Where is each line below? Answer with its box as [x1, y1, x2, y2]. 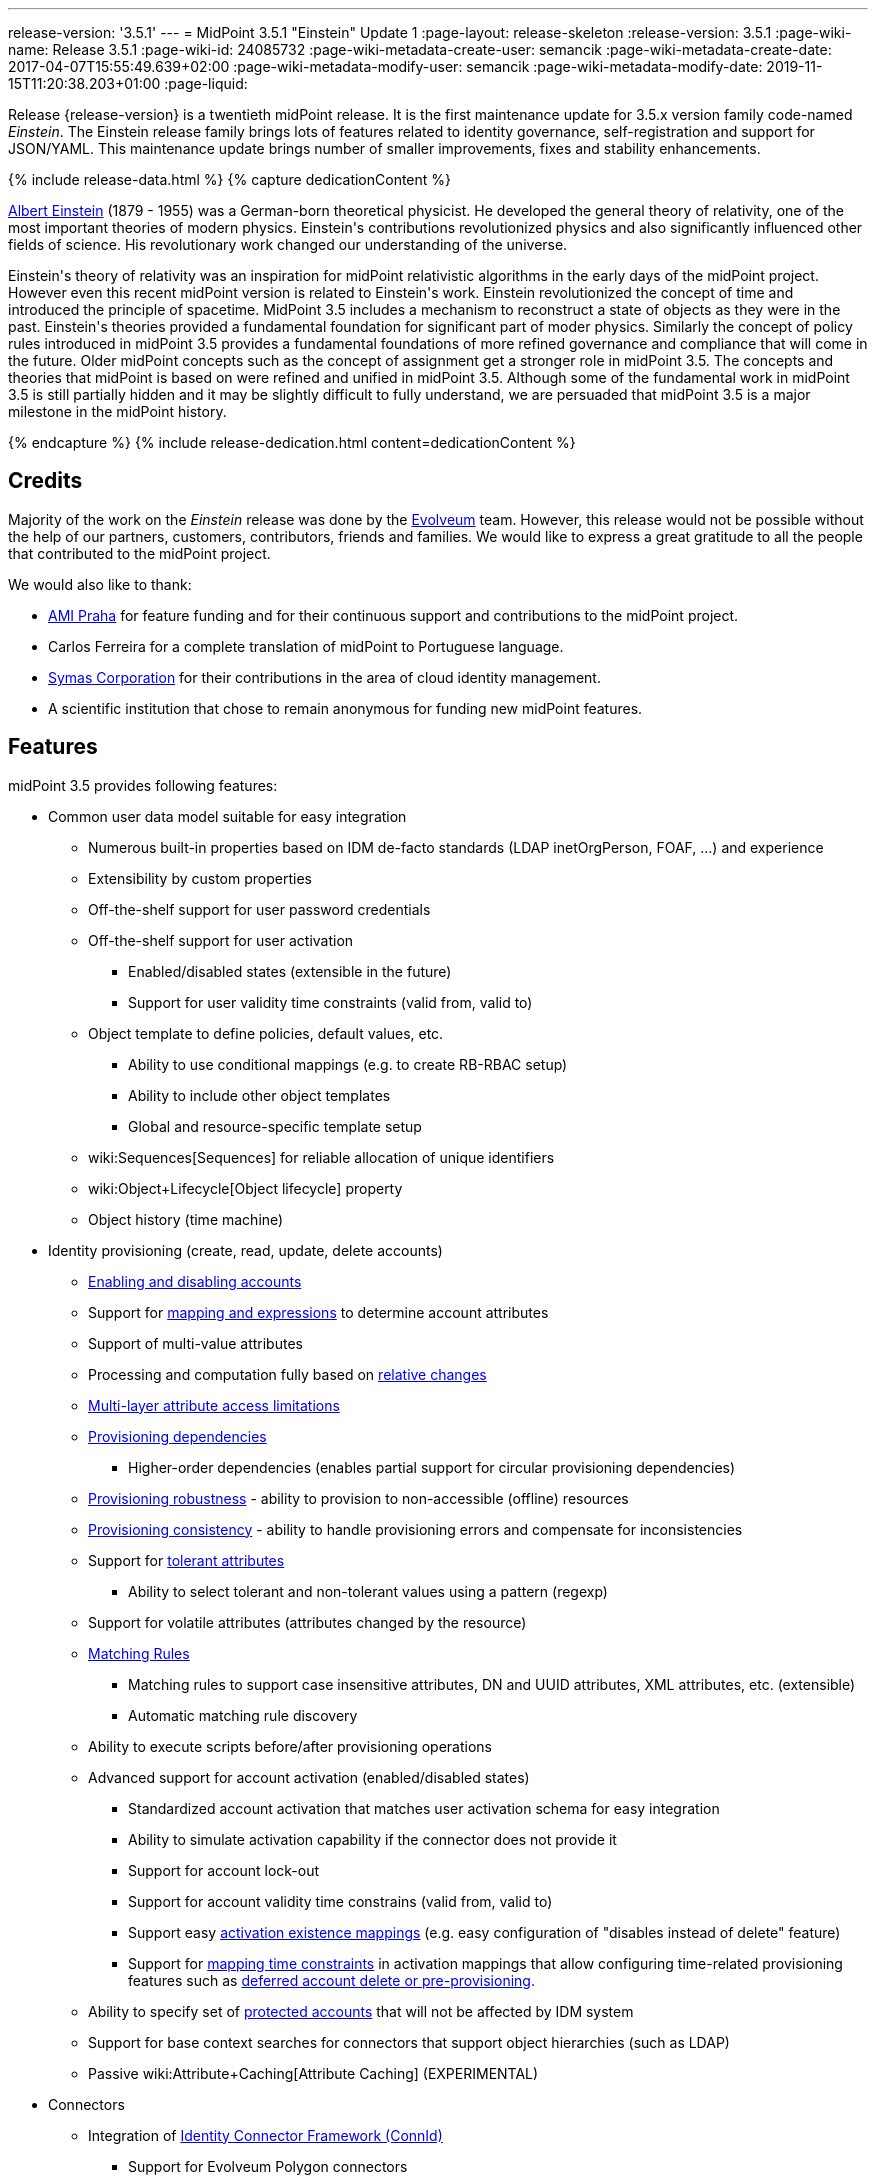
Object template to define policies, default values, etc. [88, 1024, 444, 1042]
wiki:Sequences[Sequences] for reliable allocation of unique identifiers [88, 1148, 555, 1166]
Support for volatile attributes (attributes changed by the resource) [88, 1613, 527, 1631]
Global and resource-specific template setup [128, 1117, 422, 1135]
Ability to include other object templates [128, 1086, 391, 1104]
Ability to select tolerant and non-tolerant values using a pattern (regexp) [128, 1582, 608, 1600]
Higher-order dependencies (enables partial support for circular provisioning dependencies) [128, 1458, 736, 1476]
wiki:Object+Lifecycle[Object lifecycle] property [88, 1179, 403, 1197]
